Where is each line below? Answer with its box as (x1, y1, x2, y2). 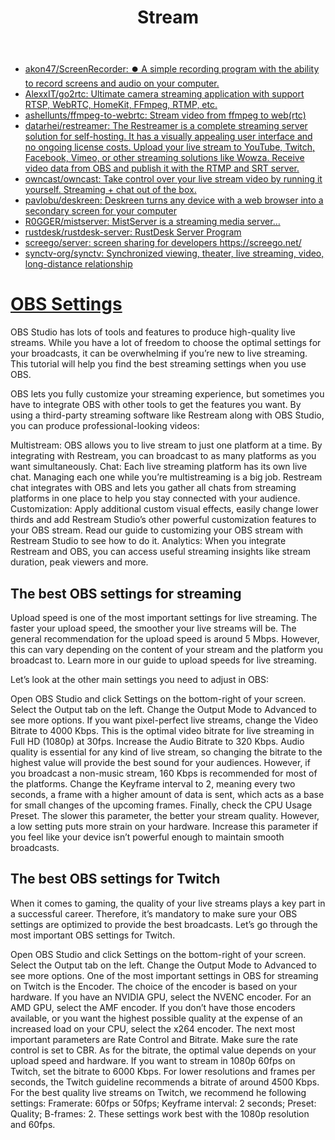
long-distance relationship (24, 258, 133, 270)
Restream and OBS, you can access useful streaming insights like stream (10, 546, 311, 558)
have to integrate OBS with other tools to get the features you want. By (10, 399, 302, 411)
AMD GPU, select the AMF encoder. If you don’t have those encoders (10, 1001, 296, 1013)
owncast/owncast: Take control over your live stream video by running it (24, 173, 323, 185)
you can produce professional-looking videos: (10, 420, 200, 432)
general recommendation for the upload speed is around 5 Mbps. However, (10, 632, 320, 645)
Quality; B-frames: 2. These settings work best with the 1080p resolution (10, 1107, 310, 1120)
